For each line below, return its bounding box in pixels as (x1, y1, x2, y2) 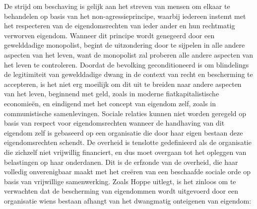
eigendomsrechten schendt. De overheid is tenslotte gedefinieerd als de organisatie (4, 137, 252, 147)
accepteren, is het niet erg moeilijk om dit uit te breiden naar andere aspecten (4, 78, 242, 89)
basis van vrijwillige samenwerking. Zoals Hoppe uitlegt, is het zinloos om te (4, 176, 236, 186)
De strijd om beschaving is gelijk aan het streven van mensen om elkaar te (4, 1, 230, 11)
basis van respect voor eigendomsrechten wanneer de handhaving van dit (4, 118, 225, 128)
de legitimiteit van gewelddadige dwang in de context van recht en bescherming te (4, 69, 253, 79)
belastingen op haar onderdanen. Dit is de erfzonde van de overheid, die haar (4, 156, 238, 167)
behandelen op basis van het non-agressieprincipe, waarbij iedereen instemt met (4, 10, 246, 21)
